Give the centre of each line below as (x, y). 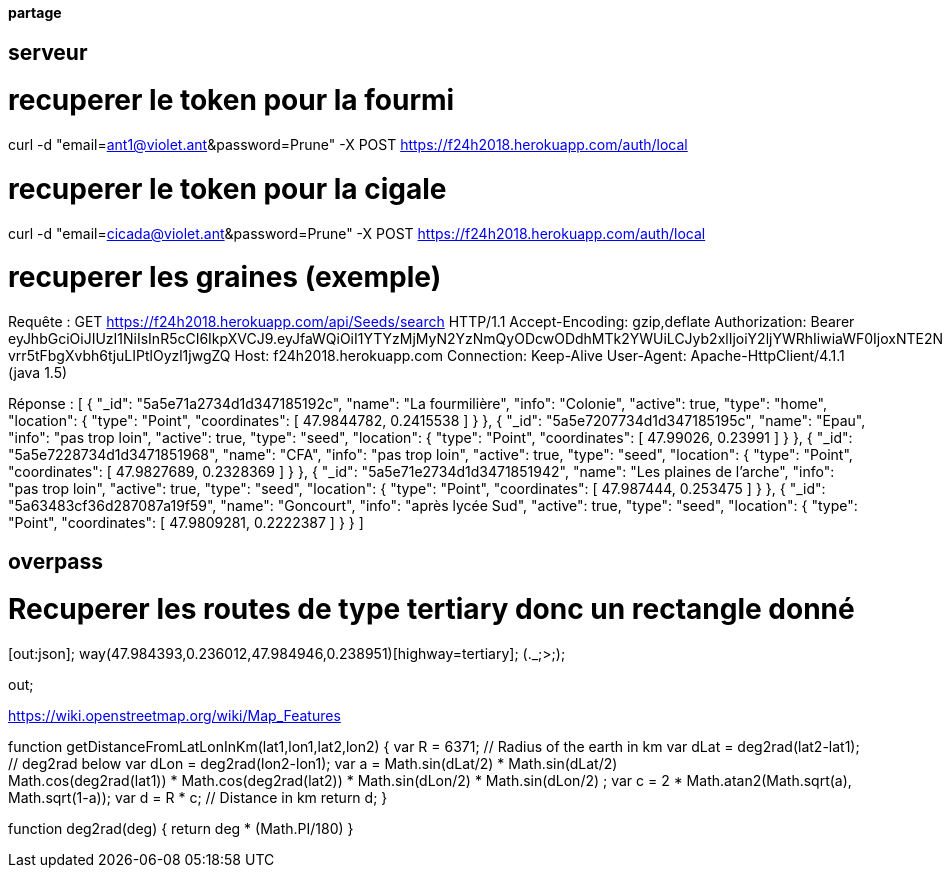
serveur (48, 52)
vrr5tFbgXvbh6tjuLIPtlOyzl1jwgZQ (119, 356)
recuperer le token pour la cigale (227, 188)
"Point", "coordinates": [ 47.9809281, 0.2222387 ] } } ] (186, 523)
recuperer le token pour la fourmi (231, 100)
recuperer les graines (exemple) (225, 277)
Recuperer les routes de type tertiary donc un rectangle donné (431, 609)
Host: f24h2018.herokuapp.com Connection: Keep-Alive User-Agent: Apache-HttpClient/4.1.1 (539, 356)
